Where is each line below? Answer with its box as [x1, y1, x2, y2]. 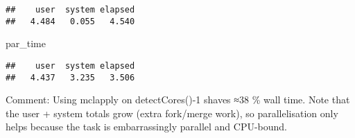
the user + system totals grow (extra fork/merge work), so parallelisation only [6, 105, 338, 120]
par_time [6, 36, 46, 51]
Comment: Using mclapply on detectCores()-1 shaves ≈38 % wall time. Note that [6, 92, 350, 107]
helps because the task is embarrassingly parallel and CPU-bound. [6, 119, 288, 134]
